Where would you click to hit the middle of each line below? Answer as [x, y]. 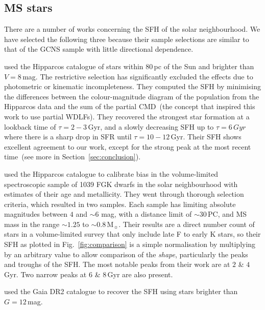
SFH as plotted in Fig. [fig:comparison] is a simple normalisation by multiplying [130, 244]
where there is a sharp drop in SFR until [68, 137]
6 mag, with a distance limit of [143, 214]
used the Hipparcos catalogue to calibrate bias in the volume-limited [111, 173]
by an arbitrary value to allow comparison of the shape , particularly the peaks [126, 254]
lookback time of [30, 126]
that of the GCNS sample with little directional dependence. [99, 49]
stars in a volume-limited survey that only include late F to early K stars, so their [132, 234]
